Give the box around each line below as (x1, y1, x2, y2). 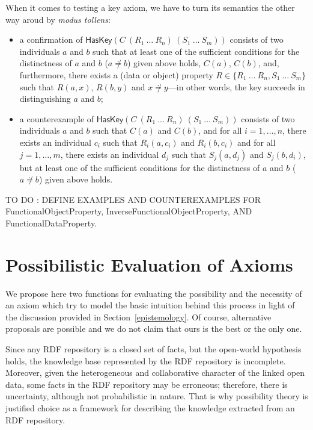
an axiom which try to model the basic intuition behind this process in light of (5, 299, 295, 311)
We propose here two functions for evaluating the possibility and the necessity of (5, 287, 302, 299)
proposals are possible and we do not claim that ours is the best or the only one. (5, 322, 302, 335)
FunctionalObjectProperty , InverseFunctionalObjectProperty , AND (5, 205, 252, 217)
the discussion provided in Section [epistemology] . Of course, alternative (5, 310, 272, 323)
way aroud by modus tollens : (5, 13, 111, 25)
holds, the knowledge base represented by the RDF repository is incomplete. (5, 354, 286, 367)
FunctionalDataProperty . (5, 216, 97, 229)
